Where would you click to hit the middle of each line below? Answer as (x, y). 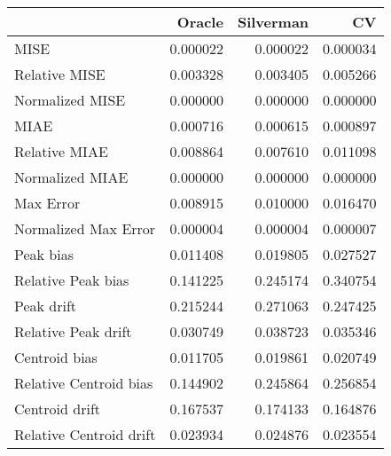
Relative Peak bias (72, 280)
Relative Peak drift (73, 331)
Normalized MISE (70, 100)
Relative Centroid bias (84, 383)
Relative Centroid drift (85, 434)
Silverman (273, 22)
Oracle (200, 22)
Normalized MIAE (71, 177)
